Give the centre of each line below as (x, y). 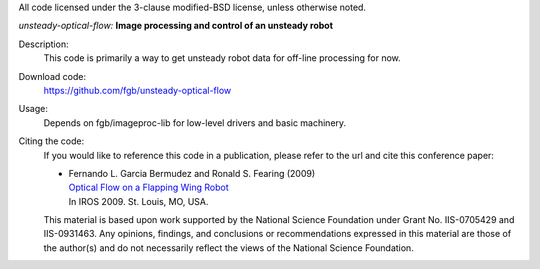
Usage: (33, 109)
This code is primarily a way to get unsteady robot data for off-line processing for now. (222, 58)
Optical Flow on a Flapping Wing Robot (148, 187)
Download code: (52, 76)
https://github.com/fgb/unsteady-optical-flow (137, 90)
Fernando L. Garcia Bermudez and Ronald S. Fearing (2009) (192, 173)
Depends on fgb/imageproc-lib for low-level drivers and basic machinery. (195, 122)
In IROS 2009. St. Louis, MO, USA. (138, 201)
